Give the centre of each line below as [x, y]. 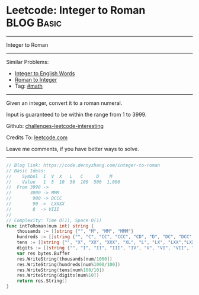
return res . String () [42, 281]
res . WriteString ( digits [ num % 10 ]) [58, 275]
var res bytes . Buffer [43, 253]
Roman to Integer [36, 79]
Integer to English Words [45, 73]
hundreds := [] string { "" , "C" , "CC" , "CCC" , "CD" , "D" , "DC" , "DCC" [105, 237]
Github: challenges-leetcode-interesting [55, 126]
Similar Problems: [28, 62]
